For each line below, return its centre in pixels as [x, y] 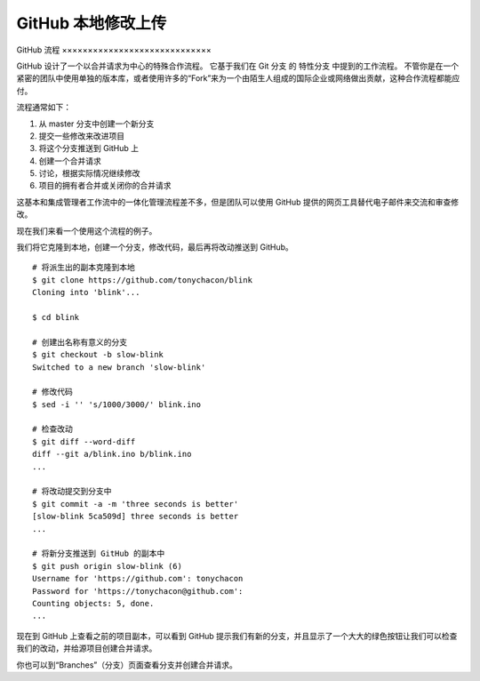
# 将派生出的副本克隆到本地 [84, 268]
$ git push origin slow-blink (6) [107, 566]
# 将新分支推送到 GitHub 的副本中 [99, 554]
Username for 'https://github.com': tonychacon [138, 579]
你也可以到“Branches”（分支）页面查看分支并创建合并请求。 [127, 665]
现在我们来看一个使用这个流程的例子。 [87, 230]
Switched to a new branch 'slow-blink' [119, 367]
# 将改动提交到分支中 [72, 492]
